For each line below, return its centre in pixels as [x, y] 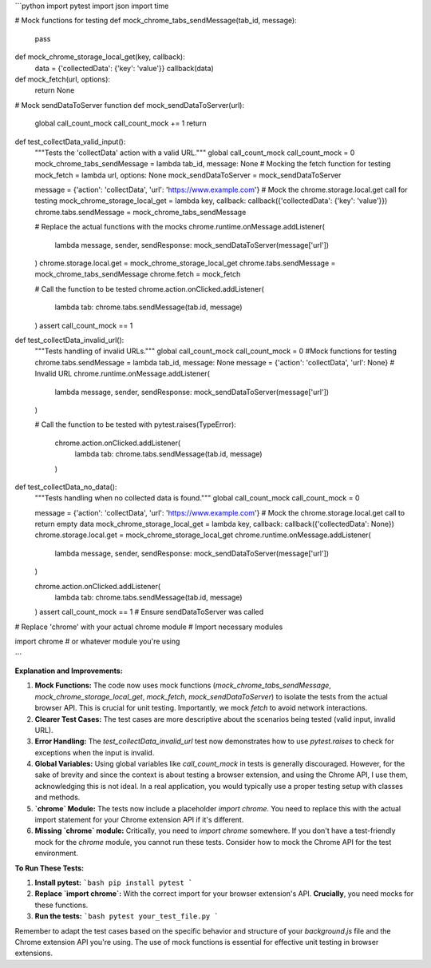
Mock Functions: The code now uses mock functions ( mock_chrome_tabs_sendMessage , [183, 685]
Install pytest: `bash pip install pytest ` [114, 882]
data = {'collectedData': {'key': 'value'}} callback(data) [125, 68]
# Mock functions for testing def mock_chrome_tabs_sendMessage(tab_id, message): [156, 21]
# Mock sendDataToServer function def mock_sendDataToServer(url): [130, 105]
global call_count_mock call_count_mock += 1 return [121, 123]
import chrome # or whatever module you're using [97, 641]
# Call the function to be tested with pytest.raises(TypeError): [136, 424]
